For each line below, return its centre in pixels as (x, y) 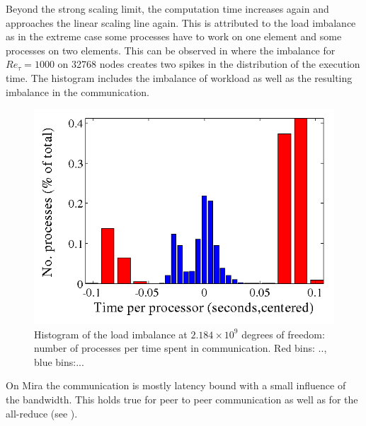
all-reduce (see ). (42, 413)
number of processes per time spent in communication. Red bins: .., (181, 348)
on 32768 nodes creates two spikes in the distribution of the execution (209, 64)
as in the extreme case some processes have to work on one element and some (174, 36)
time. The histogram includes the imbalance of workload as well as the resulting (179, 77)
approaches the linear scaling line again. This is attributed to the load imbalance (181, 22)
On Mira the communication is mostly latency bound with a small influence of (176, 385)
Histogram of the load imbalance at (111, 334)
